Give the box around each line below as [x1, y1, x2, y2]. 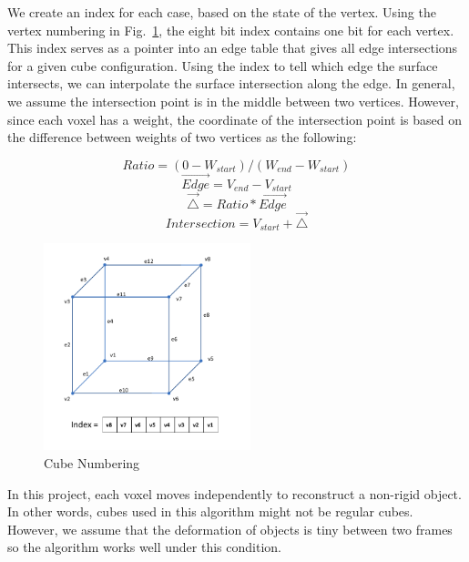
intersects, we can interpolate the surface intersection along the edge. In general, [7, 74, 455, 93]
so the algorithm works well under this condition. [7, 537, 281, 557]
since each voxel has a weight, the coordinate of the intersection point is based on [7, 109, 462, 128]
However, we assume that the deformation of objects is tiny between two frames [7, 519, 453, 538]
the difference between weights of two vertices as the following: [7, 128, 357, 147]
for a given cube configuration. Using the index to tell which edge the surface [7, 56, 438, 75]
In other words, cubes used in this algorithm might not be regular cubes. [7, 502, 413, 521]
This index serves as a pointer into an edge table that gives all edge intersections [7, 38, 458, 57]
